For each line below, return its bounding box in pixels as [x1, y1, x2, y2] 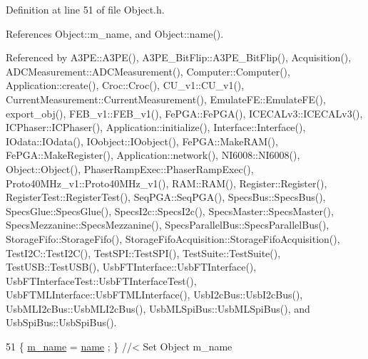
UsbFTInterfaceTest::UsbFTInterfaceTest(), [6, 273, 197, 288]
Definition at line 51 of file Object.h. [6, 2, 165, 16]
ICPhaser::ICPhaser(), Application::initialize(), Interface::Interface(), [6, 120, 306, 135]
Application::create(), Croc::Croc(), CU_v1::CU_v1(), [6, 78, 245, 93]
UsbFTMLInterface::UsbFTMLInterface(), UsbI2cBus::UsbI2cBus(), [6, 287, 303, 302]
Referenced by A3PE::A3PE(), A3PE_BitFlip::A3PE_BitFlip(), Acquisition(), [6, 50, 352, 65]
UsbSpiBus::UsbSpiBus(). [6, 315, 117, 330]
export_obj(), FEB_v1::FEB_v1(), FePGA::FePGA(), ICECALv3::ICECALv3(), [6, 105, 363, 120]
